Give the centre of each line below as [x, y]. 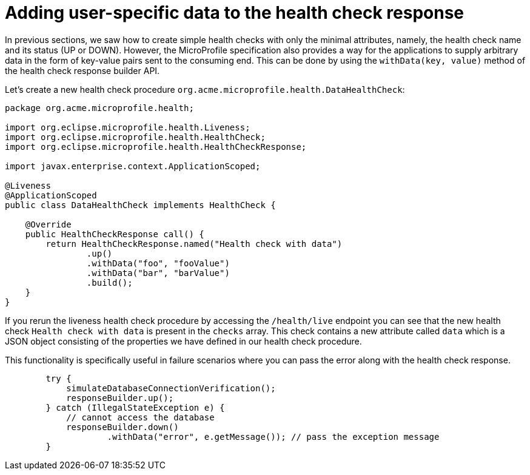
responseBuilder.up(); [120, 398]
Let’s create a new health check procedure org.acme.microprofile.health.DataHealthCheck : [205, 89]
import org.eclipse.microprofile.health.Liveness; [128, 127]
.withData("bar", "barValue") [158, 273]
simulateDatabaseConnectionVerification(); [171, 388]
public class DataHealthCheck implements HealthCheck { [140, 205]
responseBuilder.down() [122, 427]
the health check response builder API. [82, 70]
